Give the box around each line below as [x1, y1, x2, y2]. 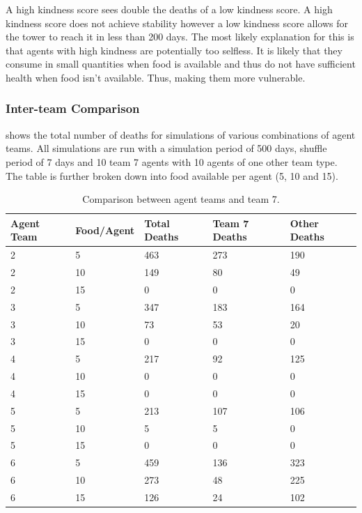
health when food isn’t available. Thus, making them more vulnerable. [6, 70, 306, 84]
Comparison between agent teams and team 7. [82, 192, 280, 206]
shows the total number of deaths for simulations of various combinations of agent [6, 127, 356, 141]
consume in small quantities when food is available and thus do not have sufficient [6, 56, 356, 71]
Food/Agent [75, 222, 135, 237]
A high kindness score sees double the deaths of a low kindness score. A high [6, 2, 333, 16]
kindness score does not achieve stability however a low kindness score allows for [6, 15, 348, 30]
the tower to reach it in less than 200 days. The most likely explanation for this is [6, 29, 354, 44]
